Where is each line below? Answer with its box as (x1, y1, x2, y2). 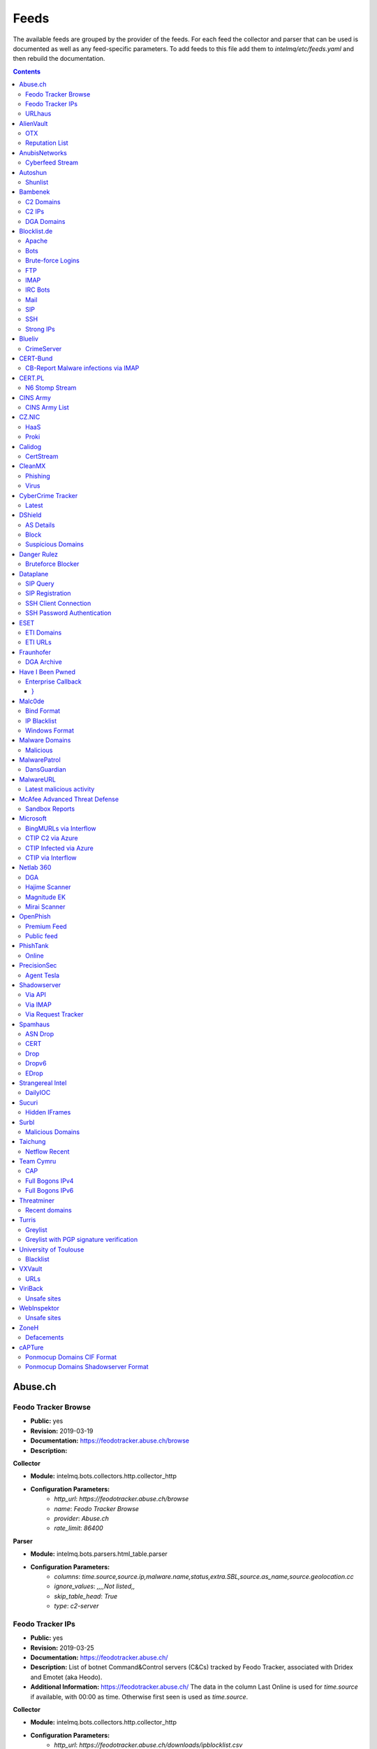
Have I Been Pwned (19, 667, 76, 676)
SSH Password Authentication (25, 609, 112, 617)
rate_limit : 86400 (54, 1524, 104, 1532)
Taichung (19, 1138, 46, 1146)
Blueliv (19, 334, 38, 343)
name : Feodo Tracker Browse (54, 1504, 140, 1513)
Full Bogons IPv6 (25, 1187, 74, 1195)
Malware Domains (19, 736, 71, 744)
